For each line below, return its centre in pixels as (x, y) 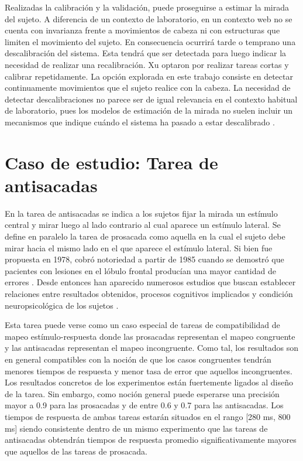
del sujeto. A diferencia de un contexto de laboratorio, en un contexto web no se (149, 18)
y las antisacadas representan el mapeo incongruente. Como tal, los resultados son (152, 348)
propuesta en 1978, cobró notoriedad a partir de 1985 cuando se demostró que (144, 259)
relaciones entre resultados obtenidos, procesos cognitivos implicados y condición (149, 293)
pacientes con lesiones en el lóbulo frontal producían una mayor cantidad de (140, 270)
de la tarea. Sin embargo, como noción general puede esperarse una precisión (142, 393)
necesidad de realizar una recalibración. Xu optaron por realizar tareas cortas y (147, 64)
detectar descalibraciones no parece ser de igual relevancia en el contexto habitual (151, 99)
